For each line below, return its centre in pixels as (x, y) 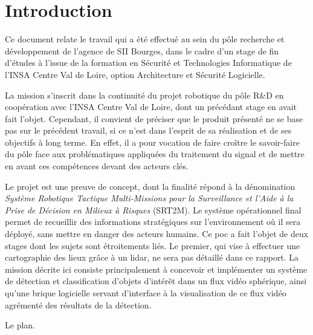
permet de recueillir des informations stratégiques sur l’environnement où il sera (153, 222)
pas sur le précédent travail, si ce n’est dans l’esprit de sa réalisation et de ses (148, 130)
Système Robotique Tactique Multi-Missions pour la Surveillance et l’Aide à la (149, 198)
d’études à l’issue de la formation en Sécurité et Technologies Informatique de (148, 63)
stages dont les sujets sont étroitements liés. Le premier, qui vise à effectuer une (153, 245)
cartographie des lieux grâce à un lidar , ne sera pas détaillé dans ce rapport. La (152, 257)
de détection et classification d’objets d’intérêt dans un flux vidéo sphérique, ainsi (156, 281)
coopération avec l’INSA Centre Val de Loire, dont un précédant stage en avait (151, 107)
